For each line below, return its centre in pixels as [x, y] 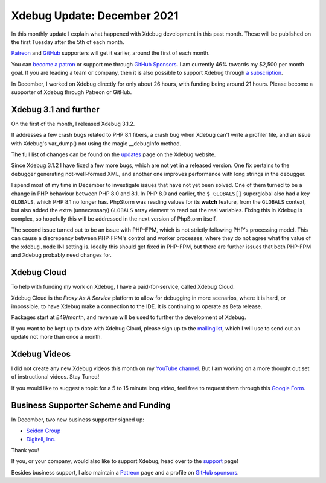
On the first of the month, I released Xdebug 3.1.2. [73, 124]
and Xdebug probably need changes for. [61, 255]
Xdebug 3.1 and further [55, 109]
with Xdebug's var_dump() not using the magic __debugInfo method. [96, 143]
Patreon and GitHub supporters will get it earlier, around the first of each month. [110, 53]
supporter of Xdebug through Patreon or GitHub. [72, 92]
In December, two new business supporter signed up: [78, 420]
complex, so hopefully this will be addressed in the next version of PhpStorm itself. [114, 219]
